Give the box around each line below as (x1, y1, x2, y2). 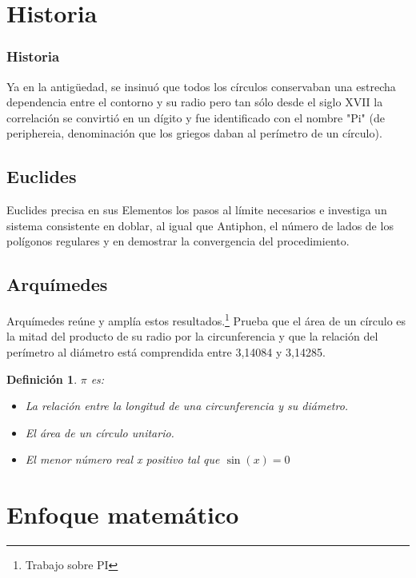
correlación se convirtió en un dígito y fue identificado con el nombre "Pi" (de (6, 109, 385, 126)
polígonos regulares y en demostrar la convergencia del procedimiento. (6, 233, 350, 249)
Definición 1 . (6, 370, 78, 387)
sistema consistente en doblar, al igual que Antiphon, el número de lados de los (6, 217, 394, 233)
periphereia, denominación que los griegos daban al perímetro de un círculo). (6, 125, 382, 142)
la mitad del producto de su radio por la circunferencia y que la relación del (6, 328, 378, 345)
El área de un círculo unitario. (25, 424, 174, 440)
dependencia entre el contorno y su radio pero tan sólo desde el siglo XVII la (6, 94, 383, 110)
